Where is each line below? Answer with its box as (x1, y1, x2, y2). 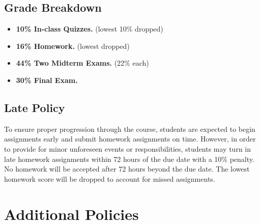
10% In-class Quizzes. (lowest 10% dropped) (16, 23, 163, 34)
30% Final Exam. (16, 74, 78, 85)
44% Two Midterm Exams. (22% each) (16, 58, 149, 68)
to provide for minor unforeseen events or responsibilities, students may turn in (4, 143, 251, 154)
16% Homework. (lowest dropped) (16, 40, 130, 51)
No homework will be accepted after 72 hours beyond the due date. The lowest (4, 163, 250, 174)
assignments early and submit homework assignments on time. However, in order (4, 133, 256, 144)
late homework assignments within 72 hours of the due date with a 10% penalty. (4, 153, 254, 164)
